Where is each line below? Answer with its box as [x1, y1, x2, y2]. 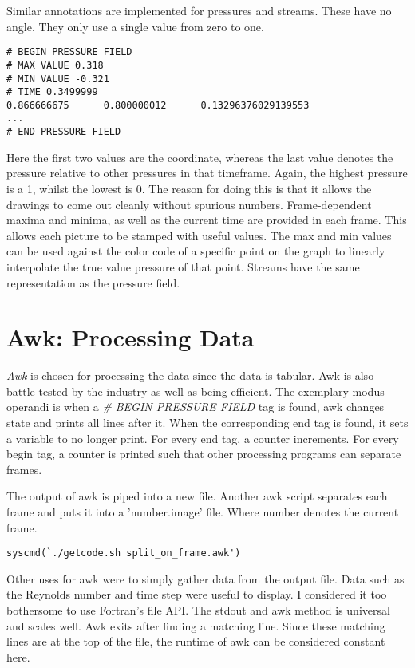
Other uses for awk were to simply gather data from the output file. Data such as [6, 570, 405, 587]
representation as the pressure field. [6, 274, 180, 291]
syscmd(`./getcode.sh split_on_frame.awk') [6, 547, 241, 559]
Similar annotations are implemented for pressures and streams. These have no [6, 2, 392, 18]
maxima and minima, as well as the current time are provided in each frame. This [6, 211, 407, 228]
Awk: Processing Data [6, 321, 255, 354]
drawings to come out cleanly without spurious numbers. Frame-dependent [6, 196, 372, 212]
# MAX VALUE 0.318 [6, 59, 104, 71]
